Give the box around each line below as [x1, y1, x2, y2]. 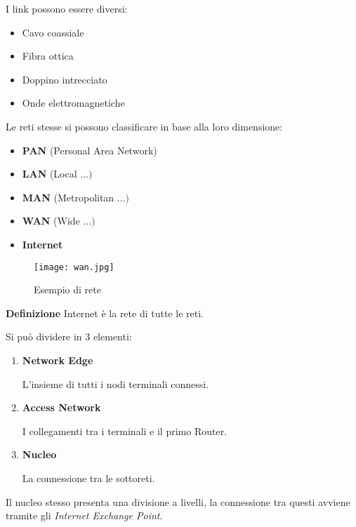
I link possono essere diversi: [6, 1, 128, 15]
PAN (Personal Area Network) [22, 142, 157, 157]
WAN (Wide [22, 213, 80, 228]
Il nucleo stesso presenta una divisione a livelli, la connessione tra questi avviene [6, 494, 350, 509]
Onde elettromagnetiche [22, 95, 125, 110]
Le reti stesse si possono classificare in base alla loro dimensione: [6, 119, 283, 133]
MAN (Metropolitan [22, 189, 114, 204]
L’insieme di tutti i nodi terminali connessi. [22, 376, 209, 391]
